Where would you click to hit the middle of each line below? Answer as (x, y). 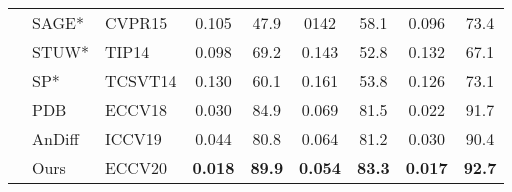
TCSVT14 (140, 80)
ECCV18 (135, 109)
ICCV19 (133, 138)
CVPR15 (136, 22)
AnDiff (55, 138)
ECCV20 (135, 167)
